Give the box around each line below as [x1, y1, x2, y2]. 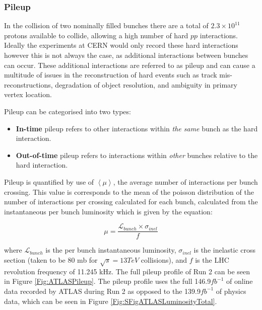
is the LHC [195, 254, 229, 265]
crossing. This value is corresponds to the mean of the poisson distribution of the [4, 186, 254, 197]
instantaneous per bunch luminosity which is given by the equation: [4, 206, 213, 216]
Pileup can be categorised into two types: [4, 106, 131, 116]
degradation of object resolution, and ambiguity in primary [55, 79, 237, 90]
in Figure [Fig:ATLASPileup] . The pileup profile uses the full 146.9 [4, 276, 211, 286]
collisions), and [141, 254, 187, 265]
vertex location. [4, 89, 52, 100]
